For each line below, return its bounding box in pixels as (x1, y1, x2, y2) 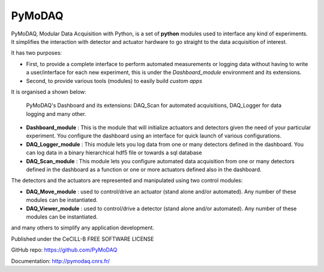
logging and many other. (26, 110, 86, 117)
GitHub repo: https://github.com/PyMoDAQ (11, 246, 118, 253)
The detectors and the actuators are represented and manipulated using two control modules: (11, 177, 243, 184)
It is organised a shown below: (11, 88, 86, 95)
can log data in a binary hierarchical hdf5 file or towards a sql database (26, 149, 202, 156)
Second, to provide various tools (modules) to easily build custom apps (26, 77, 202, 84)
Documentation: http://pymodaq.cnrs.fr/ (11, 257, 110, 264)
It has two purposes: (11, 49, 62, 56)
